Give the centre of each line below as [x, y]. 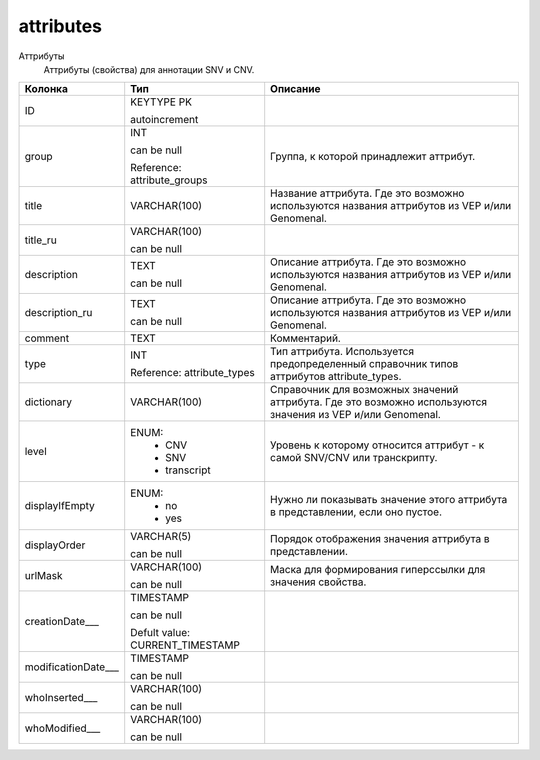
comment [47, 338]
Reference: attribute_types [192, 373]
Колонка [46, 89]
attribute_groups [169, 180]
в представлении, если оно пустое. [356, 512]
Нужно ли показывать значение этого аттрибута [389, 500]
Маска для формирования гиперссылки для [378, 570]
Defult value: [160, 633]
